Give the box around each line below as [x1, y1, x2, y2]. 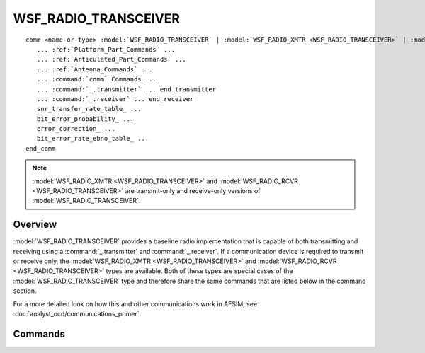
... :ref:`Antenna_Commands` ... [36, 65, 153, 74]
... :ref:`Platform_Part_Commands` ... [36, 45, 176, 53]
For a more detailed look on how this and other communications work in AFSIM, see [13, 299, 258, 308]
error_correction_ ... [36, 125, 116, 133]
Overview [13, 219, 57, 231]
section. [13, 287, 37, 295]
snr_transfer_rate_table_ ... [36, 105, 142, 113]
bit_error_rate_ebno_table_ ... [36, 134, 149, 143]
